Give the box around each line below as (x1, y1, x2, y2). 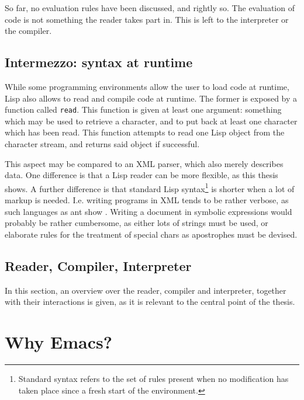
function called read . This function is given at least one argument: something (5, 103, 282, 116)
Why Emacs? (5, 330, 112, 353)
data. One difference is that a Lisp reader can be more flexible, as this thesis (5, 169, 278, 181)
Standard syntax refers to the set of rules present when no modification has (18, 372, 289, 384)
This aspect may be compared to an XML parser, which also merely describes (5, 157, 284, 169)
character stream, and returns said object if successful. (5, 138, 200, 150)
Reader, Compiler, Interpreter (5, 256, 192, 274)
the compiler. (5, 25, 52, 37)
